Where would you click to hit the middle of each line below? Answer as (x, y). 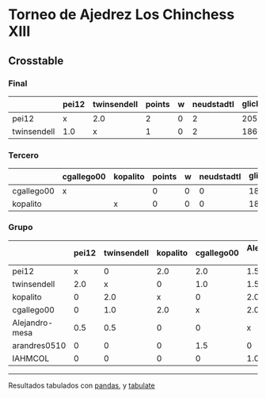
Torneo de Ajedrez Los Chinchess (122, 15)
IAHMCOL (31, 358)
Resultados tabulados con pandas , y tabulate (82, 385)
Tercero (24, 155)
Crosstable (36, 61)
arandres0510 (39, 345)
